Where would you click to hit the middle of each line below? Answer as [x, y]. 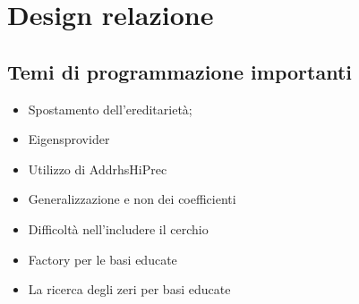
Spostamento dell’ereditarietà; [110, 109]
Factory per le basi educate [103, 259]
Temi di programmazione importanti [179, 71]
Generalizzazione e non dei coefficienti [132, 199]
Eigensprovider [69, 139]
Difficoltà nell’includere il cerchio [118, 228]
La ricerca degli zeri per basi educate [129, 289]
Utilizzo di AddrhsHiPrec [98, 169]
